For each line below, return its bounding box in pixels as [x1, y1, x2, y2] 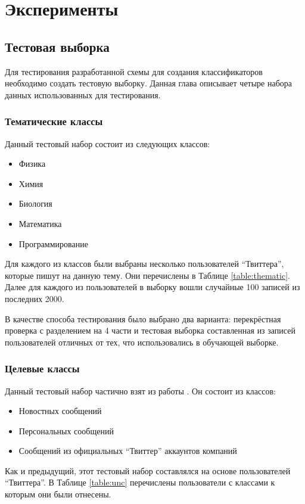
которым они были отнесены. [5, 488, 111, 500]
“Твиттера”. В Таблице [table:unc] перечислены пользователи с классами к [5, 476, 275, 489]
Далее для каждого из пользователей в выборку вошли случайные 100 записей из [5, 281, 300, 293]
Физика [18, 157, 46, 170]
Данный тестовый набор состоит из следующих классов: [5, 137, 210, 150]
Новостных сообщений [18, 405, 102, 417]
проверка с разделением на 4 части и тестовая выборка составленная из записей [5, 324, 295, 337]
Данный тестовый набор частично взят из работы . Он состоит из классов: [5, 384, 276, 397]
